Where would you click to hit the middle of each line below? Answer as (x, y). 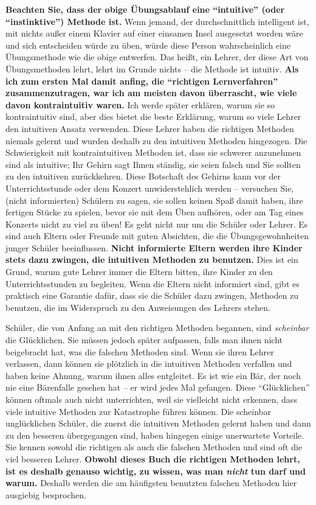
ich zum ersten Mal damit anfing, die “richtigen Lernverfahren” (142, 81)
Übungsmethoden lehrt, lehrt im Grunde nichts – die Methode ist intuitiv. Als (152, 68)
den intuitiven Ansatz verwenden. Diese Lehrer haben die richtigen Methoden (150, 128)
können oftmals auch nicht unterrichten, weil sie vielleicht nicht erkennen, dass (151, 399)
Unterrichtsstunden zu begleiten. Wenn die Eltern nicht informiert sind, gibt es (153, 283)
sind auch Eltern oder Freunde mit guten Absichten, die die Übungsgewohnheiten (157, 236)
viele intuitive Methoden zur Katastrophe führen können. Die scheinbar (138, 411)
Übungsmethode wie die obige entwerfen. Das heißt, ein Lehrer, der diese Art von (157, 57)
